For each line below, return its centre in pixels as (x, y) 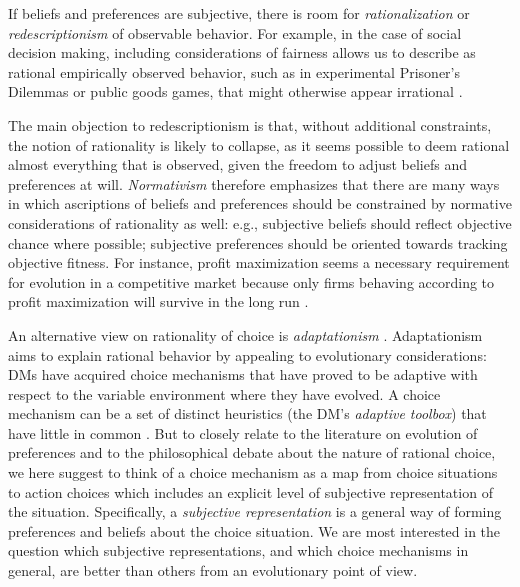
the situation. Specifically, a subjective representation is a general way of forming (255, 511)
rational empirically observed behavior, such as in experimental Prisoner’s (234, 71)
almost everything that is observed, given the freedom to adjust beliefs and (238, 164)
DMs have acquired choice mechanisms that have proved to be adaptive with (243, 374)
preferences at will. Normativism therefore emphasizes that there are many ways (254, 183)
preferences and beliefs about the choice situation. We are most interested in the (254, 530)
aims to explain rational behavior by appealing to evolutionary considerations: (247, 354)
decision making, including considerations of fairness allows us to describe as (242, 52)
